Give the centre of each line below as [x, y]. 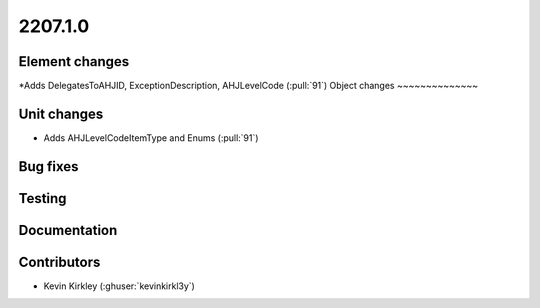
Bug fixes [48, 166]
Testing [42, 198]
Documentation [68, 230]
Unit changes [61, 113]
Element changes [74, 61]
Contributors [59, 261]
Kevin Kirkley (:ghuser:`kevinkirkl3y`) [119, 286]
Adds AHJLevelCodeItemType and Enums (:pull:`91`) [151, 137]
